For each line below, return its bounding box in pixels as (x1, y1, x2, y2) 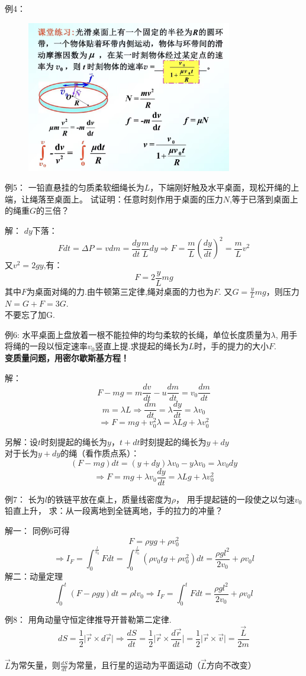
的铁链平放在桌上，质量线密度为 (47, 492, 172, 505)
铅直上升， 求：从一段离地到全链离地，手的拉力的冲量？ (5, 504, 223, 517)
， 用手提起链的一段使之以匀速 (176, 492, 295, 505)
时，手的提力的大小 (194, 340, 269, 352)
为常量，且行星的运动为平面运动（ (67, 659, 201, 671)
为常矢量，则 (10, 659, 60, 671)
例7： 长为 (5, 492, 45, 505)
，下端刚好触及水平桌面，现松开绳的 (150, 181, 291, 194)
